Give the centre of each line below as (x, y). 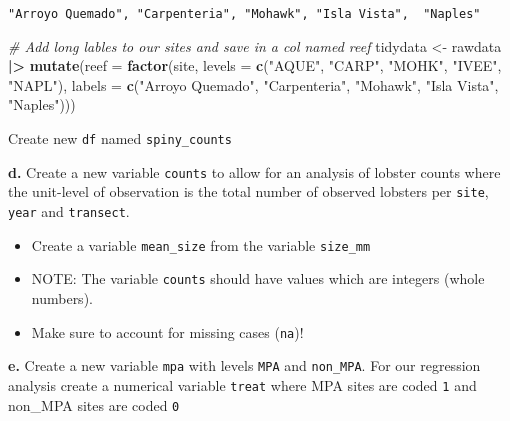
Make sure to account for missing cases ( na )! (167, 331)
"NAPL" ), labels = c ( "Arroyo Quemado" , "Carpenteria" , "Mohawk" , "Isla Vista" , (253, 84)
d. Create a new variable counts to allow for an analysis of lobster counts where (254, 171)
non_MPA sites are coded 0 (94, 404)
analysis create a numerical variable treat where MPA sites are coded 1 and (242, 384)
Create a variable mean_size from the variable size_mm (201, 244)
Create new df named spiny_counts (120, 138)
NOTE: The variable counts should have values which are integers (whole (258, 278)
